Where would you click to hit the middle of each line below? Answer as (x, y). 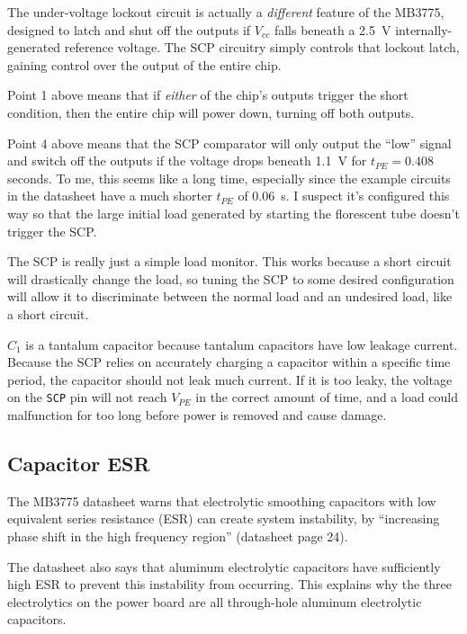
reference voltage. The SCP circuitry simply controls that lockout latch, (262, 47)
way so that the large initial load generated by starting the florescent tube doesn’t (233, 213)
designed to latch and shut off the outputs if (129, 29)
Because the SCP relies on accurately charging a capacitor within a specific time (229, 362)
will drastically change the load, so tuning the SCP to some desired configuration (231, 278)
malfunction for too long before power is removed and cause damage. (197, 414)
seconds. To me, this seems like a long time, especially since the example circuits (229, 178)
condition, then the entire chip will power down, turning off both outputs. (211, 112)
